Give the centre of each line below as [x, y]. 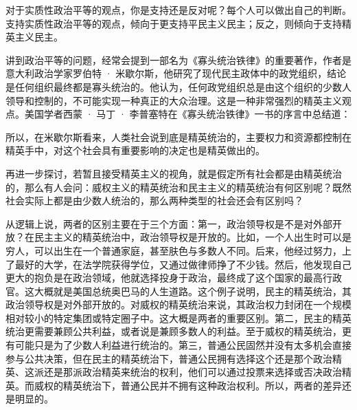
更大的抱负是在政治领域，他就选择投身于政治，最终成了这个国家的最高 [164, 278]
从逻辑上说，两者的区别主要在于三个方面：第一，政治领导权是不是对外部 [169, 223]
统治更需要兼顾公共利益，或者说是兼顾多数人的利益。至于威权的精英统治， [174, 331]
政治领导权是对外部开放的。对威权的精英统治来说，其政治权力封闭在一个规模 [178, 304]
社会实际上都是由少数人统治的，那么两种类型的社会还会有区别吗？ [154, 201]
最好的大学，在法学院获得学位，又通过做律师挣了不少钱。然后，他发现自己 [183, 264]
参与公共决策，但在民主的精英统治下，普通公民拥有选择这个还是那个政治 [169, 358]
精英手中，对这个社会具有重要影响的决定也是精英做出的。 [135, 150]
